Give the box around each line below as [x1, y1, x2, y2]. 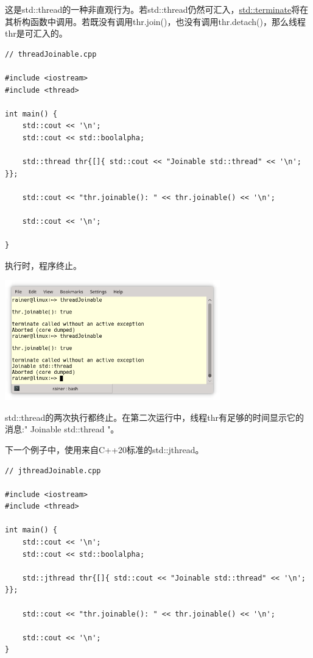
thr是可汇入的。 [5, 27, 68, 40]
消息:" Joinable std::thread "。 [5, 423, 119, 435]
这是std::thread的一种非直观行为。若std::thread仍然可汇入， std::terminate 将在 [5, 3, 309, 15]
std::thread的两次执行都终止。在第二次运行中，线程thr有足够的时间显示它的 [5, 410, 304, 423]
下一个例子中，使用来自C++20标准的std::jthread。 [5, 443, 204, 456]
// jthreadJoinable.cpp [5, 466, 101, 475]
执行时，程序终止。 [5, 259, 82, 271]
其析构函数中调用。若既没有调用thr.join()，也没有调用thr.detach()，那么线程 [5, 15, 306, 27]
